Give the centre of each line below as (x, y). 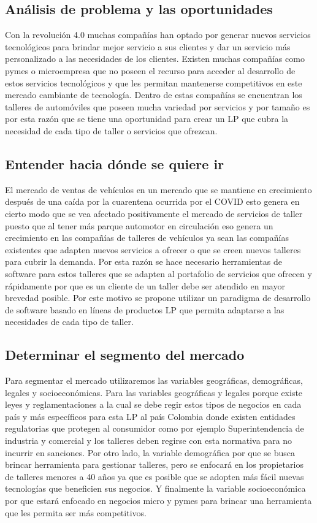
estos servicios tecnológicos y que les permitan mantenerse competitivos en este (154, 82)
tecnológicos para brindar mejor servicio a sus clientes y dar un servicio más (148, 46)
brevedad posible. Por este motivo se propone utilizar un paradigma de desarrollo (158, 298)
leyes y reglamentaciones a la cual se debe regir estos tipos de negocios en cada (153, 404)
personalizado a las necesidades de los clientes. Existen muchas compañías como (155, 59)
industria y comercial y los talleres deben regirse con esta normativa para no (149, 441)
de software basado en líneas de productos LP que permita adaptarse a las (145, 309)
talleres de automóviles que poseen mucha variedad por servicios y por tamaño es (158, 106)
